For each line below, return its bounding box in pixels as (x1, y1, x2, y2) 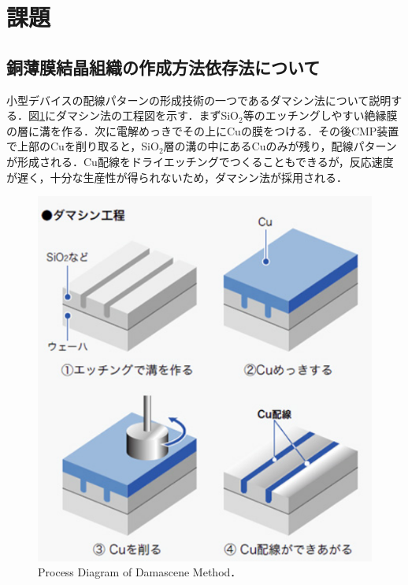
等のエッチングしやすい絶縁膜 (243, 107, 398, 124)
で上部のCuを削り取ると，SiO (6, 138, 159, 154)
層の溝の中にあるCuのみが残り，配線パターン (163, 138, 397, 154)
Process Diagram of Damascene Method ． (38, 564, 242, 580)
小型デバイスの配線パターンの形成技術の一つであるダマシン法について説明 (6, 91, 391, 108)
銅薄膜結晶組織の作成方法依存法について (6, 54, 321, 79)
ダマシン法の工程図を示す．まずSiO (55, 107, 239, 124)
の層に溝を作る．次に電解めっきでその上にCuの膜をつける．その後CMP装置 (6, 122, 399, 139)
